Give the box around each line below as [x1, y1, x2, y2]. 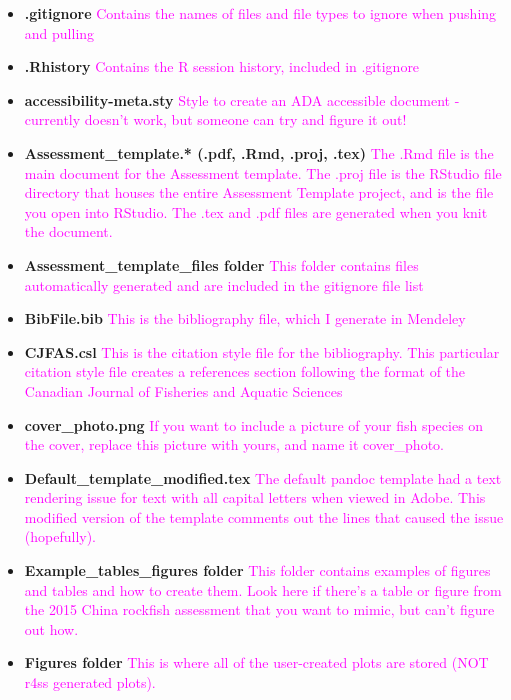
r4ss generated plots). [24, 672, 156, 693]
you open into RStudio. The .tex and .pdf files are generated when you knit [24, 201, 488, 222]
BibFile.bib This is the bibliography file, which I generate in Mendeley [24, 308, 466, 329]
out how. [24, 618, 79, 639]
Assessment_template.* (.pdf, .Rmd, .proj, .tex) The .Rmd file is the [24, 142, 494, 163]
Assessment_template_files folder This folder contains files [24, 254, 419, 275]
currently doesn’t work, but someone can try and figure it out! [24, 109, 407, 130]
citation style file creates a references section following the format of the [24, 361, 466, 382]
